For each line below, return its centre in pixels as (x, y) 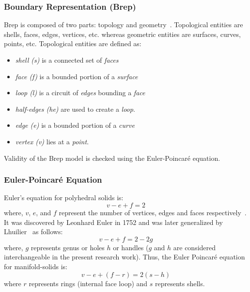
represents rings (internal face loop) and (88, 283)
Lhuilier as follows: (33, 232)
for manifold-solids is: (36, 266)
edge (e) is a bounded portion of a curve (75, 125)
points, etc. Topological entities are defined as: (73, 43)
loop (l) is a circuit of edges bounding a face (80, 93)
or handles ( (131, 247)
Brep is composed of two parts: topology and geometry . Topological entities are (124, 25)
